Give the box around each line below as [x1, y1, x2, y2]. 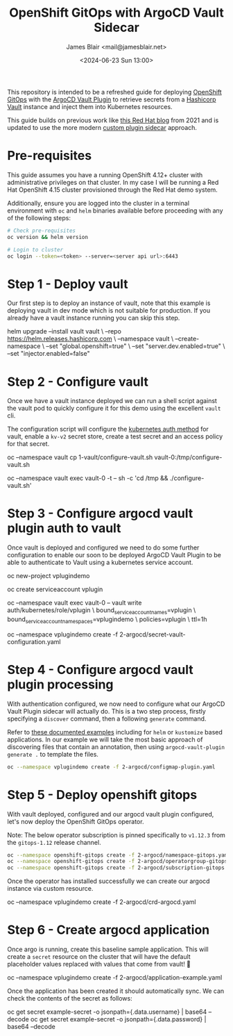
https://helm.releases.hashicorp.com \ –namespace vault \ [7, 335, 174, 343]
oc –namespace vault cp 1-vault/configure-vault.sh [7, 453, 153, 461]
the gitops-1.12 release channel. [7, 838, 102, 846]
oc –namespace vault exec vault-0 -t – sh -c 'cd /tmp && [7, 474, 169, 482]
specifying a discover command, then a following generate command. [7, 714, 207, 723]
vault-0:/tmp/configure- [154, 453, 223, 461]
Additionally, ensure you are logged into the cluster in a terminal [7, 199, 189, 207]
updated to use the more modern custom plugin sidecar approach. [7, 123, 198, 131]
